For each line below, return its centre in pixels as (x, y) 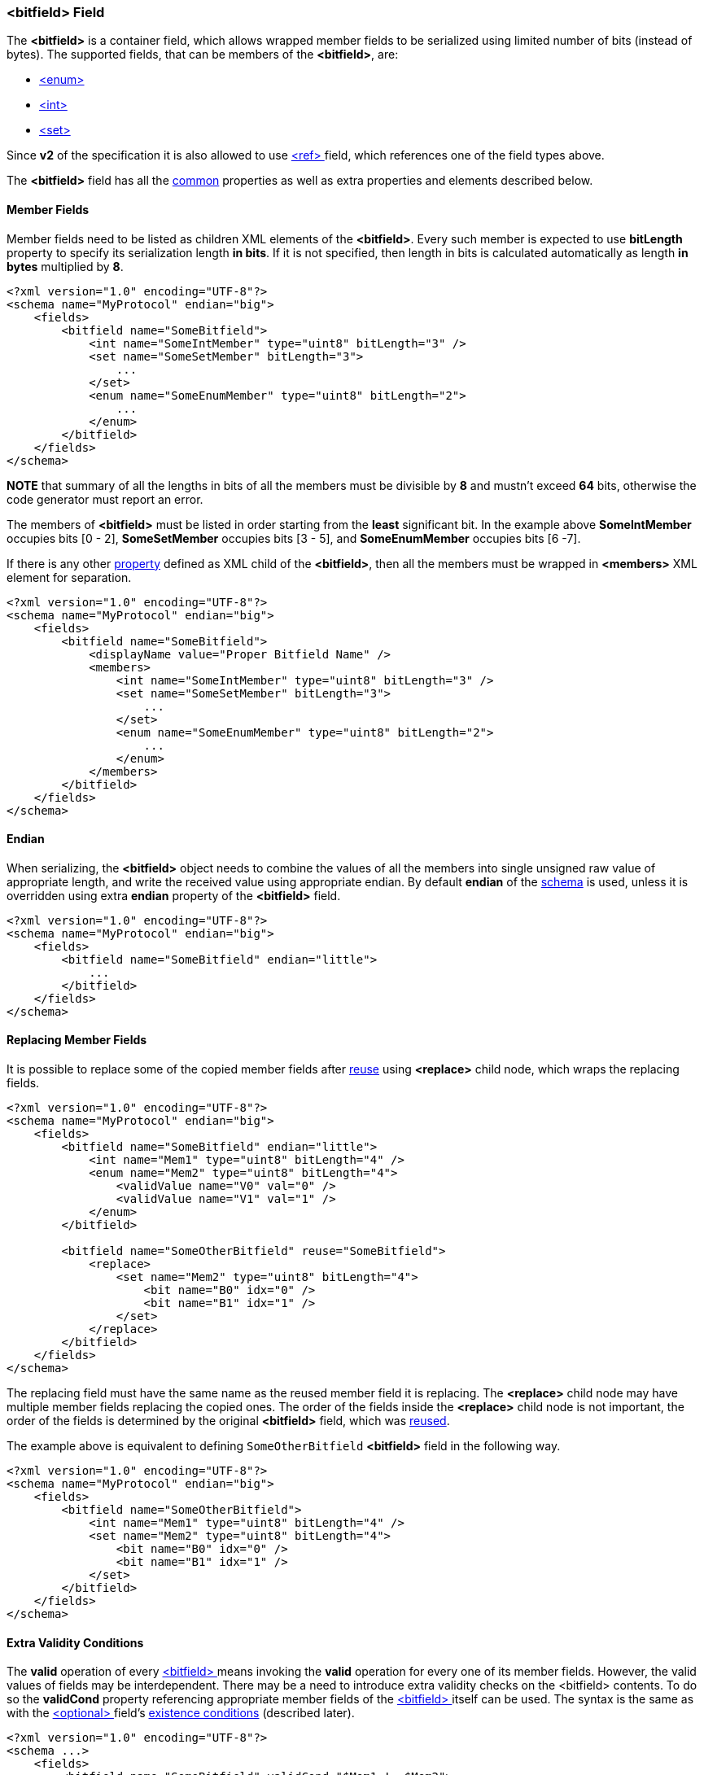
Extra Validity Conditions (75, 1642)
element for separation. (69, 577)
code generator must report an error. (105, 499)
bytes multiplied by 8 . (65, 266)
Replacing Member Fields (77, 1040)
